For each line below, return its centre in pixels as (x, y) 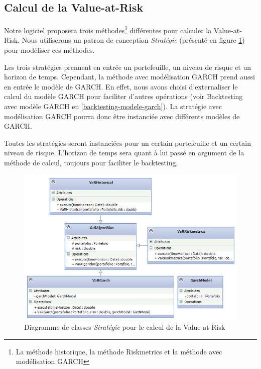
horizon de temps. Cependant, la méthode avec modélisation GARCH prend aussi (129, 77)
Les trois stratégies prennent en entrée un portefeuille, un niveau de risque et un (127, 67)
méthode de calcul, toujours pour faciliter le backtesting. (91, 162)
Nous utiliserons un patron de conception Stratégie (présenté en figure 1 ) (133, 40)
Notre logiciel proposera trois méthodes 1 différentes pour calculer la (108, 29)
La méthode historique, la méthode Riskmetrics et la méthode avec (119, 351)
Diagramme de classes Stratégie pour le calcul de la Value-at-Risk (125, 327)
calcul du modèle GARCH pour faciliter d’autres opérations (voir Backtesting (123, 96)
